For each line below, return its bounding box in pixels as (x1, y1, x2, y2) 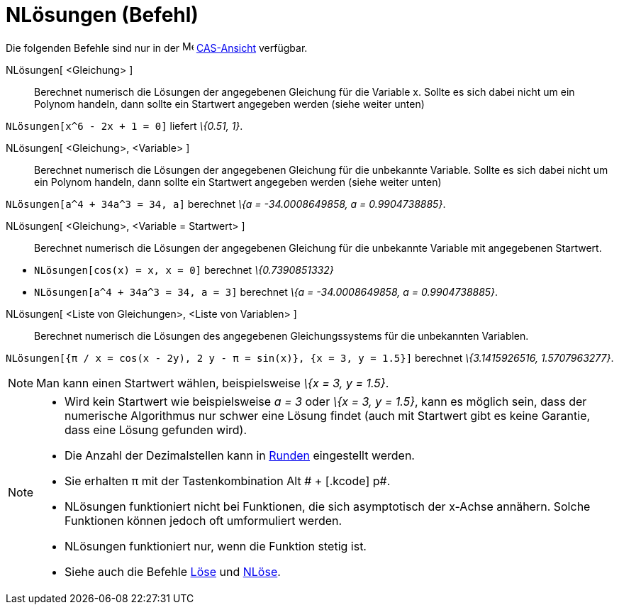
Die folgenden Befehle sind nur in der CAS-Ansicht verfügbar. (6, 41, 308, 54)
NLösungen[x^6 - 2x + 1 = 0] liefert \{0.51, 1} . (6, 119, 243, 132)
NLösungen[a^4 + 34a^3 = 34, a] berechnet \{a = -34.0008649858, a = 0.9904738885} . (6, 197, 446, 210)
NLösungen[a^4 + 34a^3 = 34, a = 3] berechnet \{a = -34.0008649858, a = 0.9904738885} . (34, 285, 498, 298)
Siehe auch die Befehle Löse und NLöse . (65, 564, 281, 579)
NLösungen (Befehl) (6, 3, 199, 27)
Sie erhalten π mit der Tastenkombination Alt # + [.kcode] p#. (65, 473, 391, 488)
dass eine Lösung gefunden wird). (65, 422, 247, 437)
